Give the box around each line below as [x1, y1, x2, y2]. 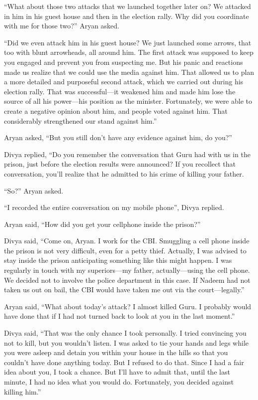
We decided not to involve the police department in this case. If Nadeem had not [4, 274, 251, 285]
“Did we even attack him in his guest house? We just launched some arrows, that [4, 37, 252, 47]
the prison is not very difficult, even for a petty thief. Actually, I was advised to [4, 245, 247, 255]
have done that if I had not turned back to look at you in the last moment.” [4, 311, 235, 321]
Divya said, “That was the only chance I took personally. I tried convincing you [4, 328, 247, 338]
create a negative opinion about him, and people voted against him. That [4, 105, 228, 116]
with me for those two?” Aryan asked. [4, 20, 119, 31]
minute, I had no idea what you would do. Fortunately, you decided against [4, 377, 234, 387]
